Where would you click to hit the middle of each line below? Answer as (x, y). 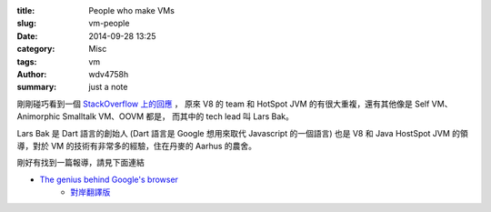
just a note (108, 87)
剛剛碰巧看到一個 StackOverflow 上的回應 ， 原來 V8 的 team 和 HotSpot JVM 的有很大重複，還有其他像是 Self (223, 104)
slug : (26, 24)
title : (26, 10)
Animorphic (39, 116)
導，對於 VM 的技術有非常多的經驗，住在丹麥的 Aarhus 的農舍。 (137, 146)
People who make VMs (131, 10)
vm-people (109, 24)
